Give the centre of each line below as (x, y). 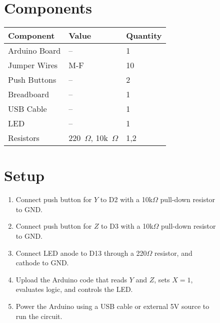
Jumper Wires (33, 65)
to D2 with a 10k (126, 199)
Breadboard (29, 94)
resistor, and (173, 253)
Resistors (24, 138)
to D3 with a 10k (127, 226)
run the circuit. (39, 316)
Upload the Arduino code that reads (71, 279)
